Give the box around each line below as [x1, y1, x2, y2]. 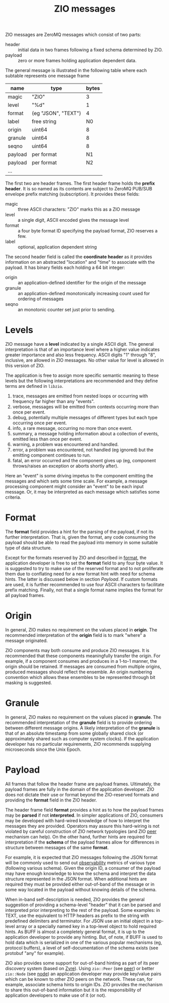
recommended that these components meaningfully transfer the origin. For [5, 653, 160, 659]
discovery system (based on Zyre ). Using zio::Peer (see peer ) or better [5, 965, 155, 971]
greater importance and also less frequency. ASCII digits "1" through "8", [5, 352, 156, 358]
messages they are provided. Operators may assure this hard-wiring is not [5, 823, 160, 829]
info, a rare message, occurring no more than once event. [12, 425, 133, 431]
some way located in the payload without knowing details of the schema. [5, 887, 157, 893]
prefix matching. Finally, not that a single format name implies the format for [5, 587, 163, 593]
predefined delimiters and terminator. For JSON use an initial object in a [5, 917, 154, 924]
